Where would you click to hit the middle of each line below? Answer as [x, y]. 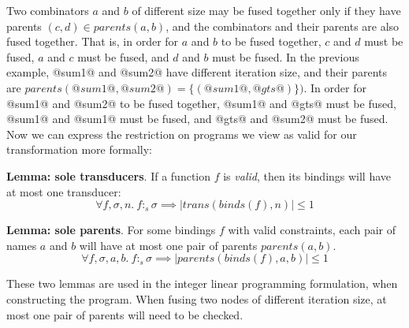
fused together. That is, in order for [93, 41]
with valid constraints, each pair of [312, 230]
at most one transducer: [64, 191]
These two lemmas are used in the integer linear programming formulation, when [202, 283]
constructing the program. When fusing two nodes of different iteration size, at [197, 298]
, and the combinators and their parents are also [283, 26]
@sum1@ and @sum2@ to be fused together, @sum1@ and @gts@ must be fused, [201, 103]
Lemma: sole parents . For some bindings [111, 230]
